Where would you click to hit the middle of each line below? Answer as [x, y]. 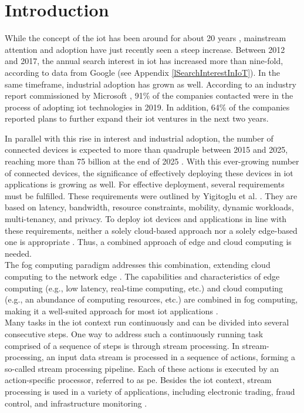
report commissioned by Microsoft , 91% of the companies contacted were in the [149, 95]
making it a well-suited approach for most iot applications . [112, 310]
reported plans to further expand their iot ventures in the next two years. [137, 118]
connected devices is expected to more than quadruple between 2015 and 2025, [146, 150]
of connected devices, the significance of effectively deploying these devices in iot [149, 172]
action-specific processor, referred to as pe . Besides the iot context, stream [138, 380]
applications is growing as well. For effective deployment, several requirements [145, 184]
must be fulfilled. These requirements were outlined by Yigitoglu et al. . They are [151, 195]
